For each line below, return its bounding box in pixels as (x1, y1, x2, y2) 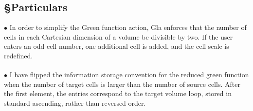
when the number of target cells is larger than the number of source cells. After (4, 79, 240, 89)
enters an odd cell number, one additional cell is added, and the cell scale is (4, 41, 229, 51)
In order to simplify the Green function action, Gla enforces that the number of (9, 22, 247, 32)
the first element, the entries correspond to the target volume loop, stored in (4, 88, 232, 98)
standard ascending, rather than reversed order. (4, 97, 146, 108)
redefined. (4, 50, 33, 60)
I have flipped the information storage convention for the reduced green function (9, 69, 249, 80)
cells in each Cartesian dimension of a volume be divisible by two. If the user (4, 31, 233, 42)
